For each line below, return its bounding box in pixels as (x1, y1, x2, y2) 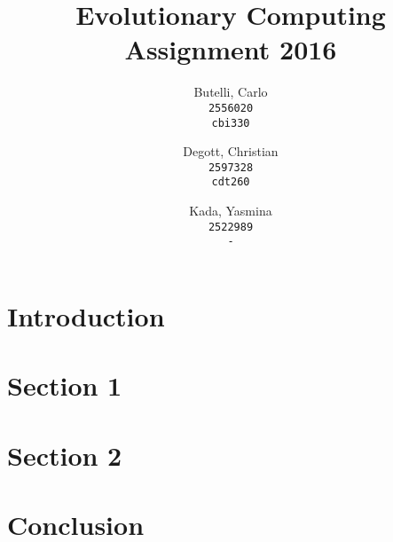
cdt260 (211, 176, 250, 189)
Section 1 (7, 367, 122, 404)
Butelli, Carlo (193, 82, 268, 101)
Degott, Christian (183, 142, 279, 161)
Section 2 (7, 436, 122, 473)
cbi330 (211, 116, 250, 130)
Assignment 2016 (124, 31, 337, 67)
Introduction (7, 298, 165, 334)
